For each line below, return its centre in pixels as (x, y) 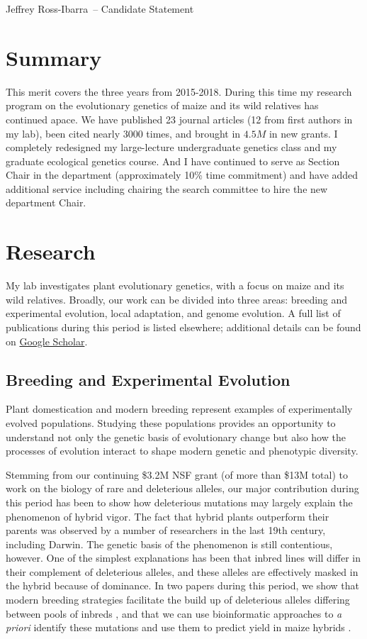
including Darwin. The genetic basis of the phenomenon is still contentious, (169, 544)
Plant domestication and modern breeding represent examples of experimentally (179, 409)
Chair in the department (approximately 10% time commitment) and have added (182, 175)
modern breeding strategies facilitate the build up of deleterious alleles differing (178, 600)
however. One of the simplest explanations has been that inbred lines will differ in (183, 558)
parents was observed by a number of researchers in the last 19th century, (166, 530)
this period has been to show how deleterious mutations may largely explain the (179, 502)
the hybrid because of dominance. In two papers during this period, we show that (183, 585)
